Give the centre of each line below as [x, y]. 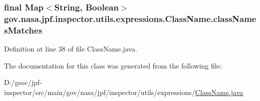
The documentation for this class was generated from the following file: [113, 65]
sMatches [23, 30]
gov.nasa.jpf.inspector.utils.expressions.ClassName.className [130, 18]
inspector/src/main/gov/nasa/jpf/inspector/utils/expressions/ [100, 92]
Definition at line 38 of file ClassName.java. [71, 49]
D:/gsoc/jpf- [23, 82]
